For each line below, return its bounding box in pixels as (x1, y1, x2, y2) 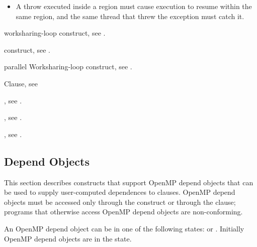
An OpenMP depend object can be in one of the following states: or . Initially (4, 223, 244, 233)
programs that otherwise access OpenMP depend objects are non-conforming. (4, 206, 243, 217)
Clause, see (4, 78, 38, 88)
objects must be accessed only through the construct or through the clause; (4, 196, 236, 207)
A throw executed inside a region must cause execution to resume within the (16, 1, 252, 11)
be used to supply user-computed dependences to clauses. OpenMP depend (4, 187, 235, 197)
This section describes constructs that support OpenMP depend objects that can (4, 177, 253, 187)
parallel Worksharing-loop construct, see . (4, 61, 132, 72)
